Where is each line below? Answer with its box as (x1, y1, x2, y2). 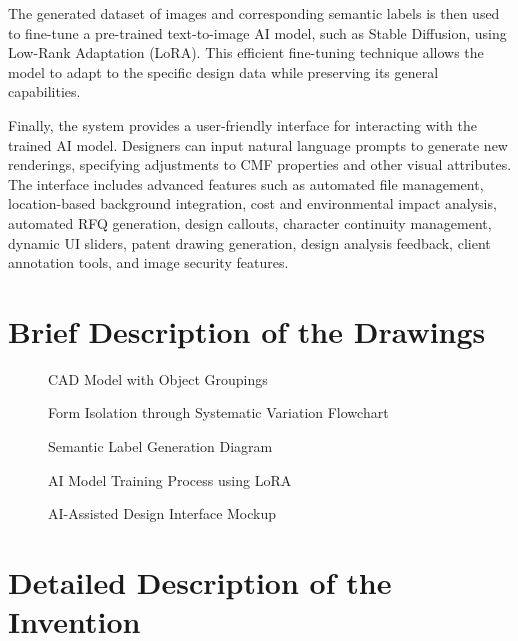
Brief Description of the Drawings (8, 310, 486, 351)
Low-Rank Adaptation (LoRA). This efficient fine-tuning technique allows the (8, 42, 484, 63)
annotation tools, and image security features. (8, 252, 289, 273)
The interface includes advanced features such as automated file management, (8, 173, 484, 194)
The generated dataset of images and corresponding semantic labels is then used (8, 3, 500, 23)
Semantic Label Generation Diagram (48, 436, 273, 457)
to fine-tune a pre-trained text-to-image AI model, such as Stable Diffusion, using (8, 22, 507, 43)
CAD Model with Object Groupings (48, 368, 268, 389)
